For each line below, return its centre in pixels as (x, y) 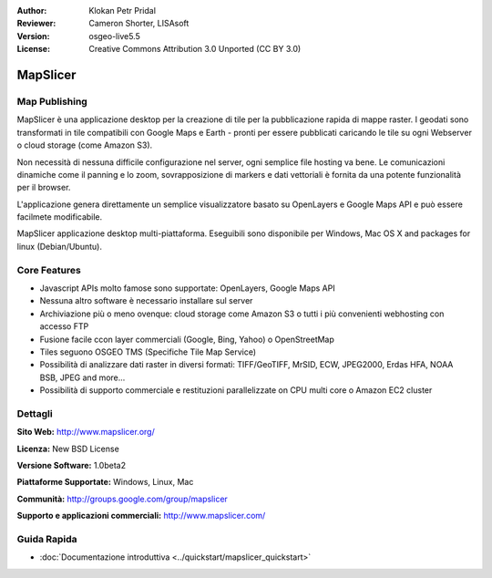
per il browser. (44, 188)
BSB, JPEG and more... (82, 377)
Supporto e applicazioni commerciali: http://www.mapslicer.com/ (141, 516)
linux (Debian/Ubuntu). (59, 246)
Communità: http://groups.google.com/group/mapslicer (122, 499)
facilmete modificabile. (60, 217)
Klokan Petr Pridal (123, 10)
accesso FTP (64, 326)
